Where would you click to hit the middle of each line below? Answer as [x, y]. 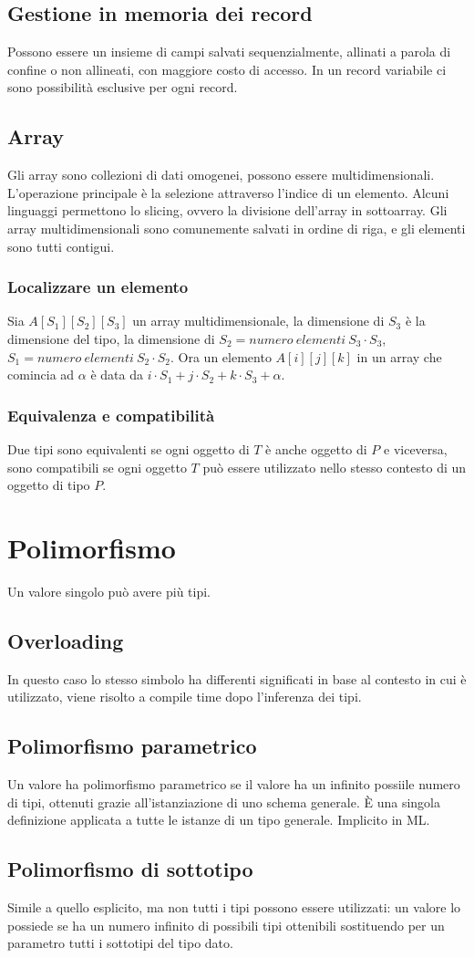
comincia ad [41, 375]
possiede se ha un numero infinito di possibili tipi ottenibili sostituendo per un [226, 925]
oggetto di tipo [49, 485]
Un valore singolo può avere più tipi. [109, 591]
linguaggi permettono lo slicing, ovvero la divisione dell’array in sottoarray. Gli [227, 210]
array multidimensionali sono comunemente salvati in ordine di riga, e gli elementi [237, 228]
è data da [117, 375]
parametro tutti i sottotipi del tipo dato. [120, 943]
